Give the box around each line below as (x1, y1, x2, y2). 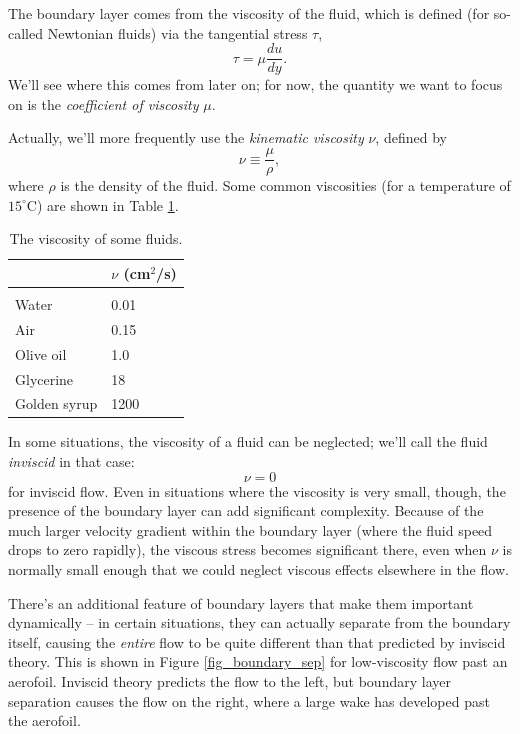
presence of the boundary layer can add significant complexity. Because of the (8, 500, 484, 521)
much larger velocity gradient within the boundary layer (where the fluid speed (8, 519, 493, 540)
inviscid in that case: (8, 451, 135, 472)
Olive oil (15, 343, 67, 364)
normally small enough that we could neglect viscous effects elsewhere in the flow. (8, 559, 509, 579)
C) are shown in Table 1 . (26, 194, 179, 215)
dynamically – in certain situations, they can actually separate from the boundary (8, 612, 511, 633)
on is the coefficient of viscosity (8, 93, 199, 114)
